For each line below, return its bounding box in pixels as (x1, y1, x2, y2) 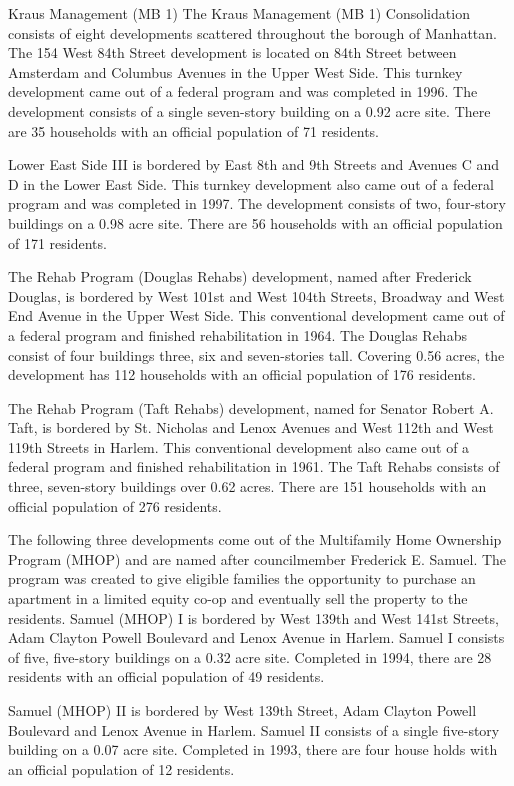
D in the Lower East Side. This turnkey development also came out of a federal (8, 173, 494, 194)
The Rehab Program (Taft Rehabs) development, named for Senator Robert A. (8, 397, 494, 418)
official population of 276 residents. (8, 495, 222, 516)
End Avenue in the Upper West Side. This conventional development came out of (8, 305, 505, 326)
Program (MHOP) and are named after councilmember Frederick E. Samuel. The (8, 548, 507, 569)
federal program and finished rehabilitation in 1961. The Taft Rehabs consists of (8, 456, 500, 477)
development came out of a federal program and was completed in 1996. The (8, 81, 478, 102)
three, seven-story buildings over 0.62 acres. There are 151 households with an (8, 476, 487, 497)
